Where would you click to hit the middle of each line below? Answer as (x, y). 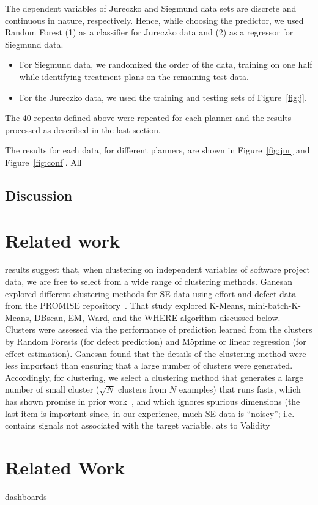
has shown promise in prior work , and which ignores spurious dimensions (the (153, 401)
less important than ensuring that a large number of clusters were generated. (149, 365)
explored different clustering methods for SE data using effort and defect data (151, 293)
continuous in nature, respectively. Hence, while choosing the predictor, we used (154, 20)
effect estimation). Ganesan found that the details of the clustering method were (156, 353)
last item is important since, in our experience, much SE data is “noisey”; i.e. (150, 413)
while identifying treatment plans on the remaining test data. (134, 76)
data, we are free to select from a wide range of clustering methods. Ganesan (149, 282)
